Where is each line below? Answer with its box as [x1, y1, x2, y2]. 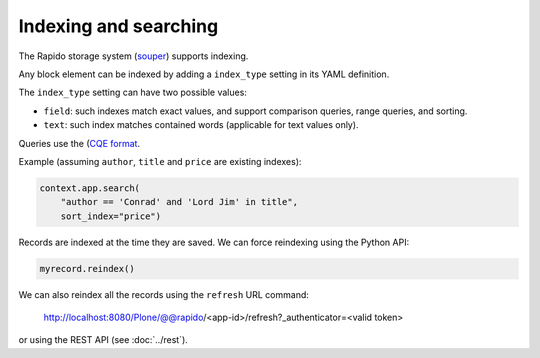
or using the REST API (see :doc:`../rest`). [18, 334, 189, 346]
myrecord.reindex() [39, 263, 135, 274]
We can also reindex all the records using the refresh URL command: [18, 288, 310, 300]
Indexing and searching [18, 15, 219, 37]
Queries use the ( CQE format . [18, 137, 140, 149]
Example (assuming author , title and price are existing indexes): [18, 155, 302, 167]
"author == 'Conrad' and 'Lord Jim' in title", [60, 196, 299, 208]
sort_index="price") [60, 210, 162, 222]
